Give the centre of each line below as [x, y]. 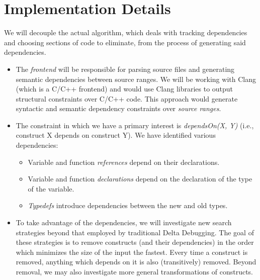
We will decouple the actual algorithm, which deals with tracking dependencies [126, 32]
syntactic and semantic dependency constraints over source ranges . [118, 108]
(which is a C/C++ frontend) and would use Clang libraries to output [124, 89]
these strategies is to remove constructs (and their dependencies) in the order [135, 242]
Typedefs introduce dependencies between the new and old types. [128, 205]
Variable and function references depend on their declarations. [124, 162]
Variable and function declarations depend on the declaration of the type [140, 179]
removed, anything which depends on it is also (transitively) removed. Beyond [136, 262]
